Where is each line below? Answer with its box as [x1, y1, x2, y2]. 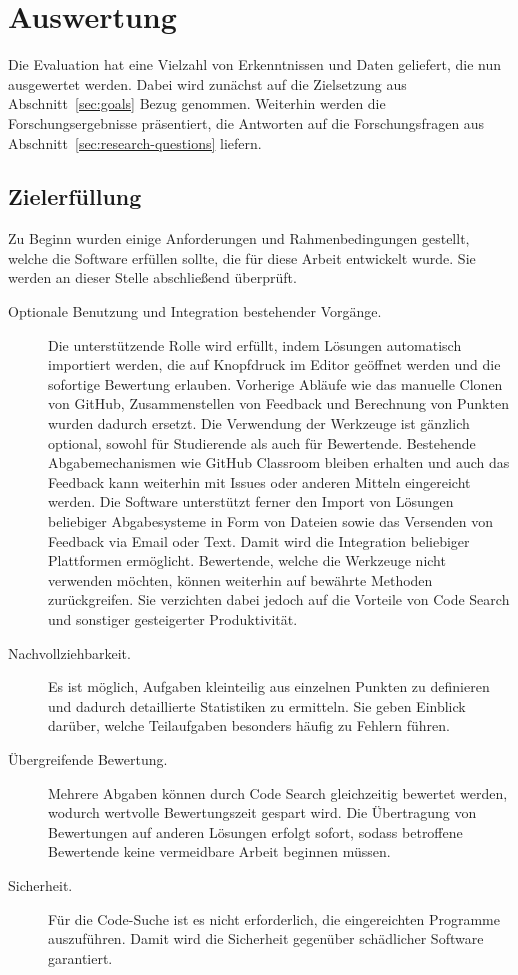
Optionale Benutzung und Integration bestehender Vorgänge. [8, 301, 382, 322]
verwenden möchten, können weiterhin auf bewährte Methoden [48, 569, 433, 590]
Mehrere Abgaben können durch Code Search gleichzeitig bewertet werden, [48, 782, 508, 803]
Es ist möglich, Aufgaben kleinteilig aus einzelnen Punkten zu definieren [48, 676, 490, 697]
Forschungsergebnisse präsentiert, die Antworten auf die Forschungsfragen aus [8, 112, 485, 133]
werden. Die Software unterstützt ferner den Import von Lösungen [48, 491, 454, 512]
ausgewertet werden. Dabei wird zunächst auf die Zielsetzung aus [8, 73, 407, 94]
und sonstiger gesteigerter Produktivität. [48, 608, 298, 629]
